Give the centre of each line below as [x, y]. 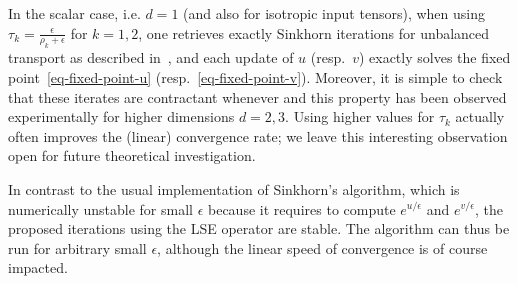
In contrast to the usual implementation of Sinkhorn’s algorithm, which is [234, 188]
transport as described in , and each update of [151, 57]
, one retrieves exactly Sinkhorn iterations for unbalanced [314, 32]
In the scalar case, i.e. [74, 13]
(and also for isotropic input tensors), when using [334, 13]
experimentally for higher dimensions [121, 116]
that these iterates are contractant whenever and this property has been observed [257, 96]
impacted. [38, 267]
